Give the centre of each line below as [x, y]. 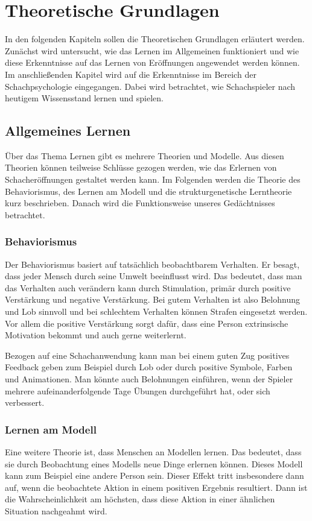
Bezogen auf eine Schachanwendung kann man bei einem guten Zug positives [147, 355]
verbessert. [25, 403]
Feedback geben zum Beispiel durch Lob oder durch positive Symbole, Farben [149, 367]
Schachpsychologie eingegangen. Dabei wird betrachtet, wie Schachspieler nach [150, 86]
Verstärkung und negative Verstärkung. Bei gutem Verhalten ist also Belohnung [152, 299]
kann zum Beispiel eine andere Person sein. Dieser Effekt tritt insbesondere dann [154, 475]
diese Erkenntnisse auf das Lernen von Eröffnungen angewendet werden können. [152, 62]
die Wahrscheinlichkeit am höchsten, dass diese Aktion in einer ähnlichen [140, 499]
